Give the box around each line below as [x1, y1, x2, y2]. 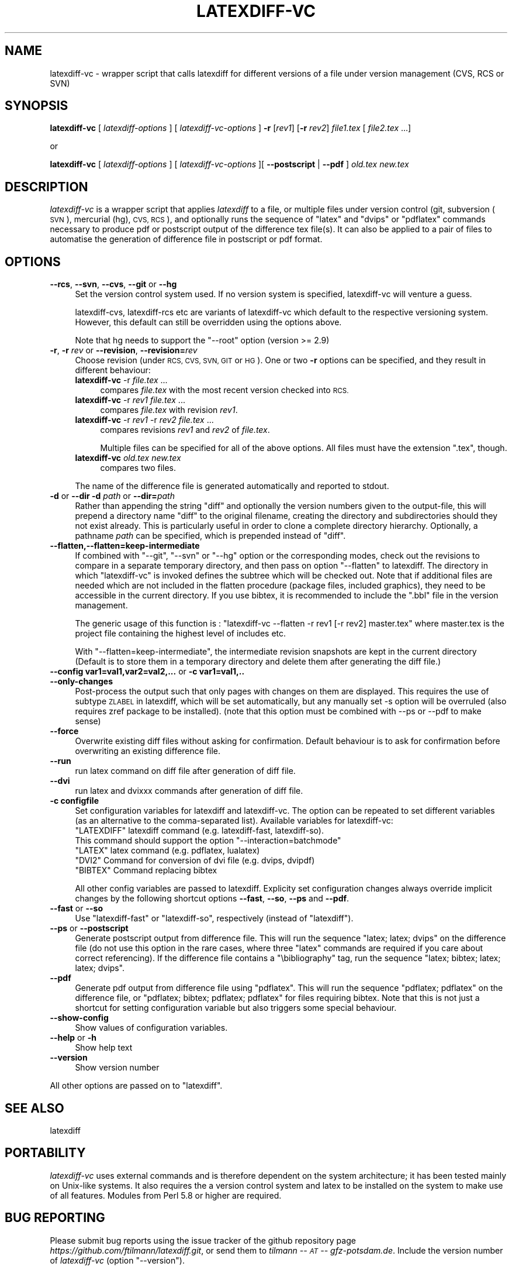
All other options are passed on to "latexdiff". [50, 1080, 223, 1091]
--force [50, 726, 79, 736]
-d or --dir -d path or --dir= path [50, 491, 175, 501]
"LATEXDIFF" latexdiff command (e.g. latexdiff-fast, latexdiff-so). [75, 825, 324, 836]
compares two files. [100, 463, 177, 473]
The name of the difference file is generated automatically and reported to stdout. [75, 481, 389, 491]
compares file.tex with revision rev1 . [100, 405, 238, 415]
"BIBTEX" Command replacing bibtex [75, 865, 217, 876]
